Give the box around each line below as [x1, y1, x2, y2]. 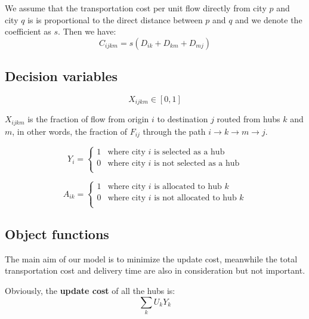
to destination [157, 113, 208, 125]
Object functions [5, 224, 109, 243]
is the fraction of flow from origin [27, 113, 149, 125]
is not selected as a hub [154, 159, 240, 168]
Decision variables [5, 67, 118, 85]
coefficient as [5, 25, 51, 38]
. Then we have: [58, 25, 116, 38]
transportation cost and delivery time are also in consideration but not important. [5, 264, 305, 277]
